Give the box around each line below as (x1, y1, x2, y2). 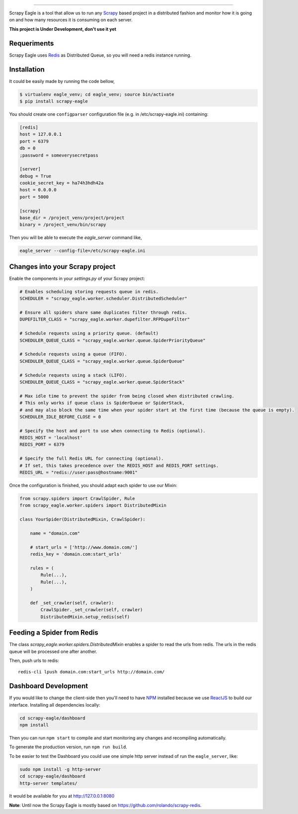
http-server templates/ (19, 780, 78, 786)
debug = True (19, 173, 52, 179)
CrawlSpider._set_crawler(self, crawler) (40, 607, 143, 613)
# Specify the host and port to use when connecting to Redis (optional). (19, 428, 206, 433)
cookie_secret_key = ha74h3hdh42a (19, 180, 104, 186)
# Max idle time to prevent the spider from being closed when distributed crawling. (19, 393, 234, 399)
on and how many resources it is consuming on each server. (9, 17, 133, 23)
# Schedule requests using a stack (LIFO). (19, 372, 128, 378)
